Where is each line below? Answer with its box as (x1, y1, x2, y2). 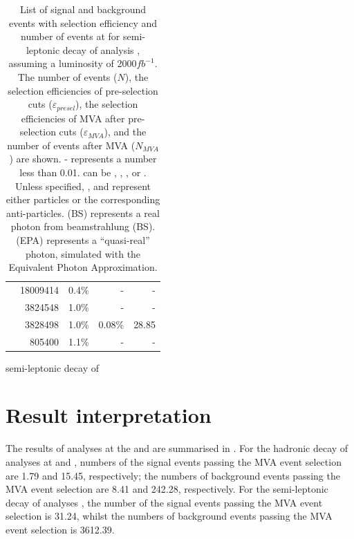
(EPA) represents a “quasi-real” (16, 232, 150, 247)
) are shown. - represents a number (9, 151, 157, 166)
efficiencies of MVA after (21, 111, 125, 125)
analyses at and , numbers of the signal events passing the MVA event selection (6, 454, 342, 469)
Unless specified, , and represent (15, 178, 151, 193)
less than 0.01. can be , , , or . (19, 164, 147, 179)
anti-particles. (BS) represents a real (6, 205, 160, 220)
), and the (104, 124, 147, 139)
